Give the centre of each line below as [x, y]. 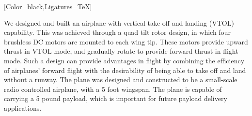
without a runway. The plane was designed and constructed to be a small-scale [121, 80]
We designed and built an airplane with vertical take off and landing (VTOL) [119, 22]
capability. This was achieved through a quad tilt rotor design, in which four [117, 32]
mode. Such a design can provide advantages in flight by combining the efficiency [124, 60]
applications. [23, 108]
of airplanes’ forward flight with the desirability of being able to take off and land [125, 70]
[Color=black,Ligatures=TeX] [48, 6]
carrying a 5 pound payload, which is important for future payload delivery [116, 98]
